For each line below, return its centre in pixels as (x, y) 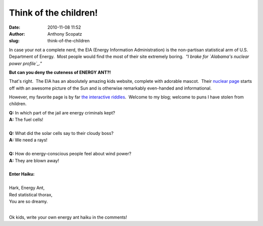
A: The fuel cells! (26, 120)
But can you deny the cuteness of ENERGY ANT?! (60, 72)
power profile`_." (26, 63)
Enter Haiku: (22, 174)
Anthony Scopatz (65, 34)
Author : (17, 34)
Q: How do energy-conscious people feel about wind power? (70, 154)
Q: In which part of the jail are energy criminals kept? (62, 113)
